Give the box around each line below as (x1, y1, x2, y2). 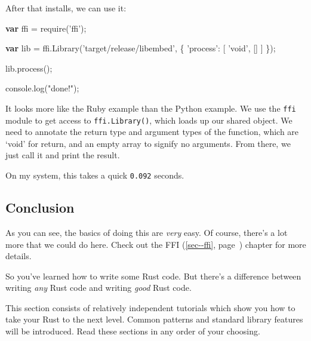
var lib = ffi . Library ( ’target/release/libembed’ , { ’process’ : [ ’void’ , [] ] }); (5, 42, 276, 54)
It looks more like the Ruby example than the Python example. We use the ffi (5, 102, 296, 114)
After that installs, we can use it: (5, 2, 127, 14)
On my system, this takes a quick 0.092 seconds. (5, 169, 184, 182)
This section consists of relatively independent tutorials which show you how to (5, 301, 295, 314)
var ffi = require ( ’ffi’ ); (5, 21, 87, 34)
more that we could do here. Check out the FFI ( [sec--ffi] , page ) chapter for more (5, 238, 306, 250)
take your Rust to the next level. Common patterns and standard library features (5, 313, 303, 325)
